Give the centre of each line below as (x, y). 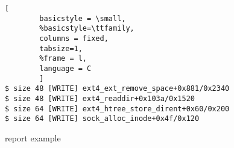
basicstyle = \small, (83, 18)
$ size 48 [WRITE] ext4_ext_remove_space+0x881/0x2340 (117, 89)
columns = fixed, (74, 38)
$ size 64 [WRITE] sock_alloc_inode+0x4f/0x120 (102, 119)
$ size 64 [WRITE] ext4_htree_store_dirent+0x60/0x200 (117, 109)
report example (33, 137)
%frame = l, (63, 59)
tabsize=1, (61, 48)
